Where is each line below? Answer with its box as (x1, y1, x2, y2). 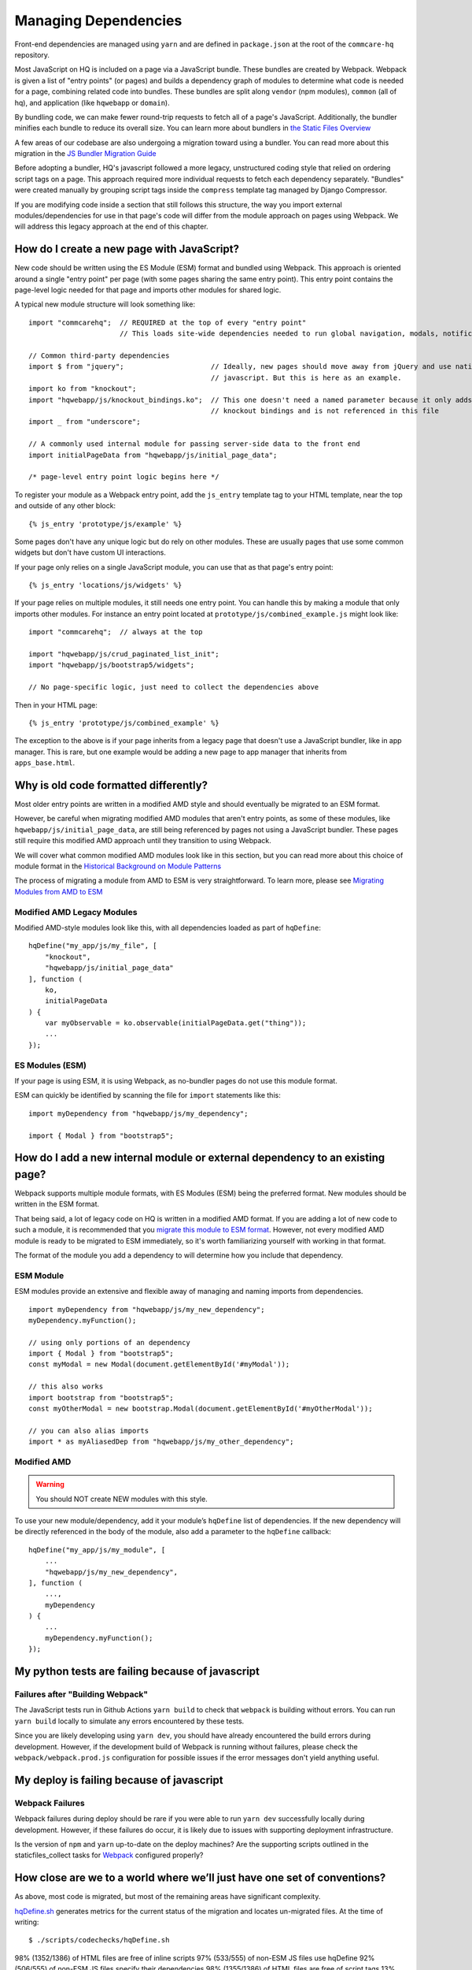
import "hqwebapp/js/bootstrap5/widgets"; (28, 660, 195, 670)
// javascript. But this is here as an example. (210, 373, 402, 382)
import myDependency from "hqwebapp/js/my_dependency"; (28, 1109, 249, 1118)
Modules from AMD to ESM (14, 886, 103, 896)
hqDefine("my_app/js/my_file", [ (28, 942, 157, 950)
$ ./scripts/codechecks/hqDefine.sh (28, 1935, 170, 1945)
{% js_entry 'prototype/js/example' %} (28, 519, 183, 528)
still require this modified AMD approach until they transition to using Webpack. (14, 836, 271, 846)
